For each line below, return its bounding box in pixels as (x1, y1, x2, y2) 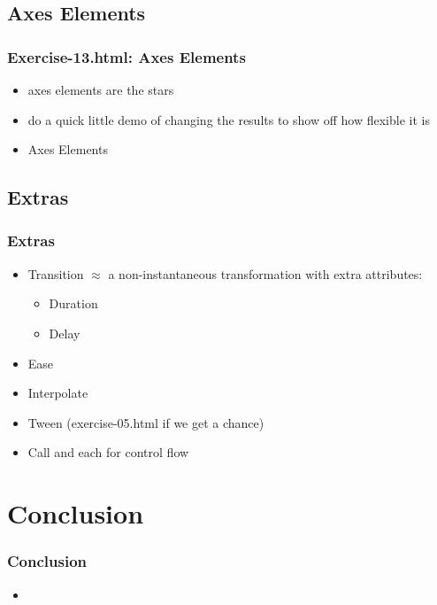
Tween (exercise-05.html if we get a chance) (27, 413, 264, 431)
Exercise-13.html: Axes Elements (7, 45, 246, 67)
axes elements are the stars (27, 81, 174, 98)
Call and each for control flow (27, 443, 189, 462)
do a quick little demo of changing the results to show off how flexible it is (27, 110, 430, 128)
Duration (49, 294, 98, 313)
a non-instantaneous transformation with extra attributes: (108, 264, 423, 283)
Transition (27, 264, 84, 283)
